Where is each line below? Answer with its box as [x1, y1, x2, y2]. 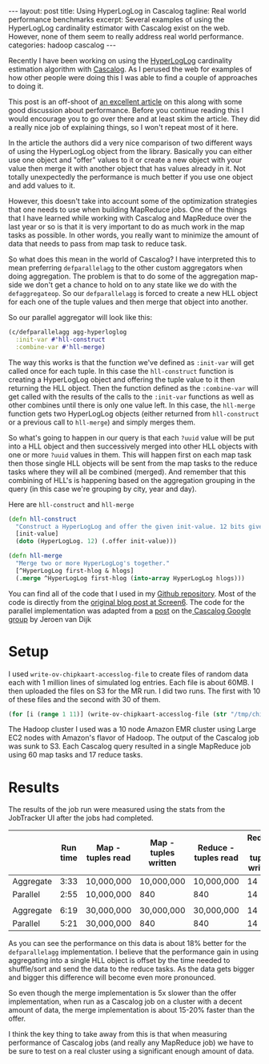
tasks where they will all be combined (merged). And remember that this [8, 467, 247, 477]
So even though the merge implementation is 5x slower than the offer [8, 989, 237, 998]
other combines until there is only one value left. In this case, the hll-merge [8, 400, 256, 410]
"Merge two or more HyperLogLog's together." [15, 559, 171, 567]
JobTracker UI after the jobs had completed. [8, 813, 154, 823]
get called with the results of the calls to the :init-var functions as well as [8, 392, 255, 401]
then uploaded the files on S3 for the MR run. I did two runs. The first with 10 [8, 686, 261, 696]
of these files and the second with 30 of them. [8, 694, 161, 704]
